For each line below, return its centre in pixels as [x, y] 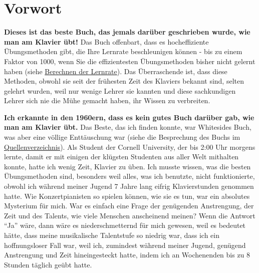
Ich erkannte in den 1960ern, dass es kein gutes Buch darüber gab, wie [129, 117]
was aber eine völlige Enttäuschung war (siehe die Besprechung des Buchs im [122, 137]
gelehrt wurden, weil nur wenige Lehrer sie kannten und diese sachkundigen [120, 90]
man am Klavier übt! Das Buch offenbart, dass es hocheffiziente [106, 41]
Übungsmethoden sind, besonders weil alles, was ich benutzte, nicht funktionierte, [129, 176]
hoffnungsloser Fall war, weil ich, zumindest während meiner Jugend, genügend [125, 245]
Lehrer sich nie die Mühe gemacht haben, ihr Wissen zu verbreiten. [107, 100]
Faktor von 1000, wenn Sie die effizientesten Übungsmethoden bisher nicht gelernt [130, 61]
